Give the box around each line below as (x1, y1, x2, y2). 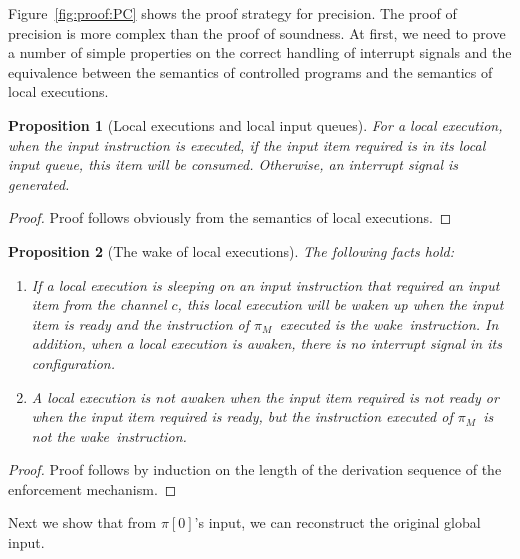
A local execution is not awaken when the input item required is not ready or (31, 386, 499, 407)
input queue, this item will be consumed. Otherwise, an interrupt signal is (8, 154, 459, 175)
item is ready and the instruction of (31, 313, 250, 334)
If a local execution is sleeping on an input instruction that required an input (31, 274, 500, 295)
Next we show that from (8, 512, 157, 533)
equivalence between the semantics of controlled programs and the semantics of (8, 61, 493, 82)
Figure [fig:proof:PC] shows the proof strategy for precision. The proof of (8, 3, 457, 23)
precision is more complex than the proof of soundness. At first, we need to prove (8, 22, 506, 43)
